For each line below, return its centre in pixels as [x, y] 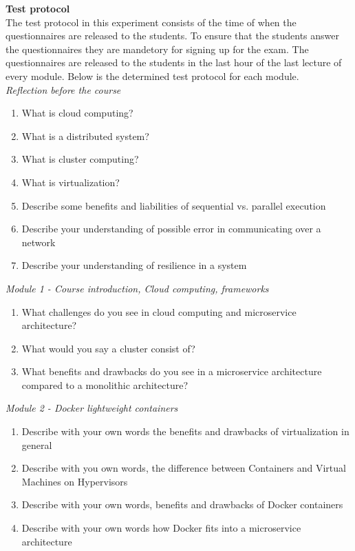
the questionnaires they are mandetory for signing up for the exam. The [157, 49]
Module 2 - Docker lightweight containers [92, 408]
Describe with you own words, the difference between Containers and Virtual [184, 468]
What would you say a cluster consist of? [108, 348]
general [37, 444]
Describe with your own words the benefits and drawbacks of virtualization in [185, 431]
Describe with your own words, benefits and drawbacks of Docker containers [182, 504]
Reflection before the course [63, 89]
